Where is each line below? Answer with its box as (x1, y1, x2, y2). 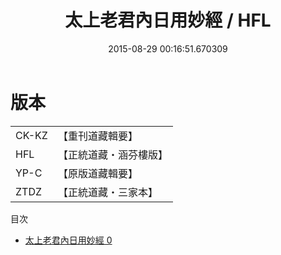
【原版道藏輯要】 (57, 166, 138, 180)
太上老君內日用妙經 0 (24, 234, 113, 246)
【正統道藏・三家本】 (57, 185, 158, 199)
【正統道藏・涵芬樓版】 (57, 147, 168, 161)
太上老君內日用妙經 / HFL (64, 9, 272, 32)
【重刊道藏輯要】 (57, 129, 138, 143)
